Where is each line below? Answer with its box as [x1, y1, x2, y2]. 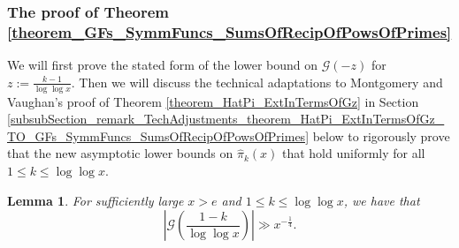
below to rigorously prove [312, 126, 450, 145]
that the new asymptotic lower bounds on [7, 144, 233, 162]
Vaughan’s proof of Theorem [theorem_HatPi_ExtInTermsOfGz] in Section [7, 92, 419, 110]
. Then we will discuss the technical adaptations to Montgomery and [71, 72, 443, 91]
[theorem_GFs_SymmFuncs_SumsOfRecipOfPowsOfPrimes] [7, 20, 452, 42]
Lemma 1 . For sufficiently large [7, 191, 184, 209]
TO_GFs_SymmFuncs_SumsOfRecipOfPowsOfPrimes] [7, 126, 310, 145]
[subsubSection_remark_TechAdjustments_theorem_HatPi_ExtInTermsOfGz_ [7, 109, 445, 128]
